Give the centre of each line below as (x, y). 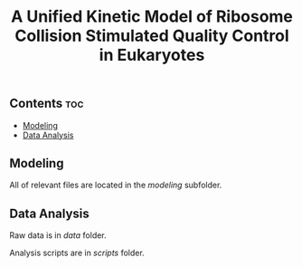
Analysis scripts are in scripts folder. (77, 253)
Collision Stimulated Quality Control (152, 36)
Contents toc (47, 104)
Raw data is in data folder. (58, 235)
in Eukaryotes (152, 55)
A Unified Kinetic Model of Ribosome (152, 17)
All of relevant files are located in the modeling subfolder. (116, 185)
